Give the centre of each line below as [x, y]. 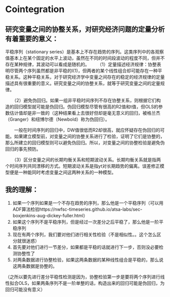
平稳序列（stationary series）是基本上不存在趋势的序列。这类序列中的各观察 [85, 52]
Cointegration [35, 9]
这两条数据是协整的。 [35, 266]
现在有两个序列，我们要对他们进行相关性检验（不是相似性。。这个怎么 [84, 234]
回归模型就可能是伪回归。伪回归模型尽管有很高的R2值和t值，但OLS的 [86, 107]
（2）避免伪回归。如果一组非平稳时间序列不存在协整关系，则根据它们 [85, 100]
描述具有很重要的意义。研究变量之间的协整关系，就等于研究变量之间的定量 [83, 83]
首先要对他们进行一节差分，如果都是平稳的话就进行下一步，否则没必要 [86, 247]
